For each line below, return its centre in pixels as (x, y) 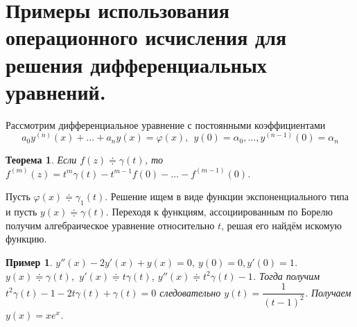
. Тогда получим (286, 275)
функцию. (26, 239)
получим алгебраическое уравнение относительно (110, 225)
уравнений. (56, 91)
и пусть (21, 212)
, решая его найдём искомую (282, 225)
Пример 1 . (29, 262)
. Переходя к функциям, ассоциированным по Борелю (219, 212)
